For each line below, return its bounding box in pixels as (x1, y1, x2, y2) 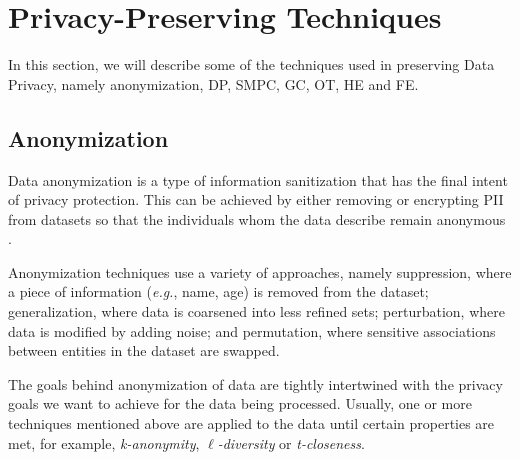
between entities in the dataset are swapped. (8, 340, 280, 361)
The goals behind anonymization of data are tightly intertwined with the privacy (8, 373, 503, 394)
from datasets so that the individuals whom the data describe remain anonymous (8, 208, 506, 229)
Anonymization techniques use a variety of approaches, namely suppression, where (8, 261, 512, 282)
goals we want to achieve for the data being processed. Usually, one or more (8, 393, 472, 414)
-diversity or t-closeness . (217, 432, 365, 453)
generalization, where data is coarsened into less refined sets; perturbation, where (8, 301, 505, 322)
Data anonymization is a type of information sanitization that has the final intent (8, 169, 508, 190)
